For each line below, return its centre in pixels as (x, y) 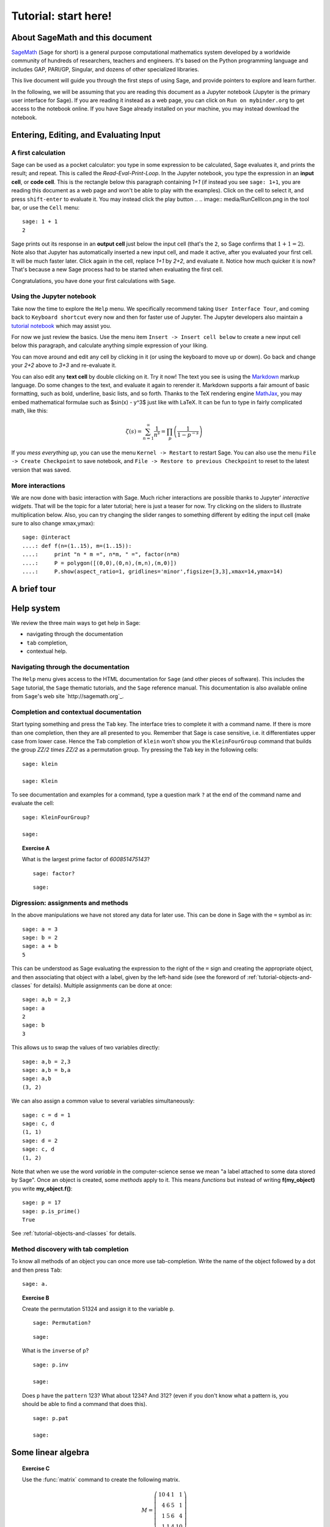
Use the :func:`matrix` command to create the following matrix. (101, 1480)
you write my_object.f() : (42, 1189)
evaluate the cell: (33, 803)
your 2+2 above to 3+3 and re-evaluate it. (64, 365)
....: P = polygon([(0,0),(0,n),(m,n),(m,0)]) (100, 563)
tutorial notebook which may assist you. (61, 326)
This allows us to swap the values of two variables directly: (86, 1048)
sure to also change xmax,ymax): (53, 523)
